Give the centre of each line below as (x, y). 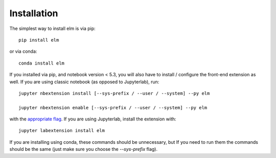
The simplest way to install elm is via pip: (52, 28)
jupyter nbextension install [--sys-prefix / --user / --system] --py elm (114, 93)
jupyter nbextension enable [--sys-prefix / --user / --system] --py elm (113, 107)
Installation (34, 13)
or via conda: (23, 51)
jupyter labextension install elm (62, 131)
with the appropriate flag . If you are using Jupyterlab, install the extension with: (93, 119)
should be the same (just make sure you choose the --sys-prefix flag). (84, 149)
